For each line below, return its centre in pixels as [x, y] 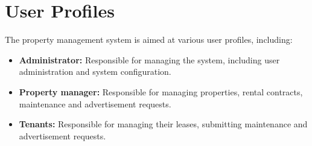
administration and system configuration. [95, 71]
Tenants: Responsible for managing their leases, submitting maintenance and [163, 124]
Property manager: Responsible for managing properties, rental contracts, [161, 91]
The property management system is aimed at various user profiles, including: [149, 40]
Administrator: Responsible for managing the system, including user [149, 59]
